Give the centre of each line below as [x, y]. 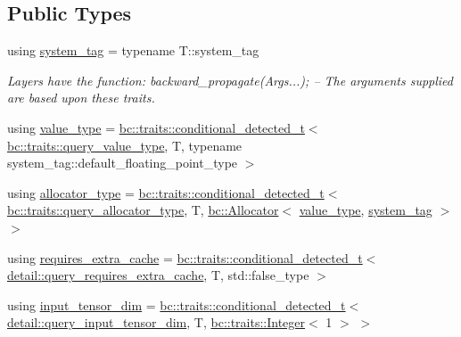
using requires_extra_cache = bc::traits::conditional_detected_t [185, 257]
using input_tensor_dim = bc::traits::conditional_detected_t [177, 304]
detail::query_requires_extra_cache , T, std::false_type [158, 275]
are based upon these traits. [81, 98]
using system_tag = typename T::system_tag [133, 50]
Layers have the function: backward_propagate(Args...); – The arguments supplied [230, 80]
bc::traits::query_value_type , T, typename [125, 145]
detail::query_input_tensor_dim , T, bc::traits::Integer [156, 322]
